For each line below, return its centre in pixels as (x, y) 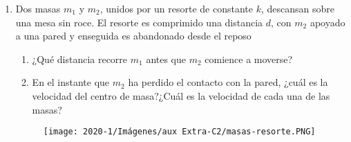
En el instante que (71, 82)
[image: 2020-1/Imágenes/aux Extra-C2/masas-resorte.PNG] (179, 132)
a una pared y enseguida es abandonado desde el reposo (133, 36)
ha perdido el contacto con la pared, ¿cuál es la (228, 82)
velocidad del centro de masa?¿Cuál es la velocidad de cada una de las (181, 95)
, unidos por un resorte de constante (176, 8)
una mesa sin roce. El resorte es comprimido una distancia (139, 22)
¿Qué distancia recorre (80, 59)
